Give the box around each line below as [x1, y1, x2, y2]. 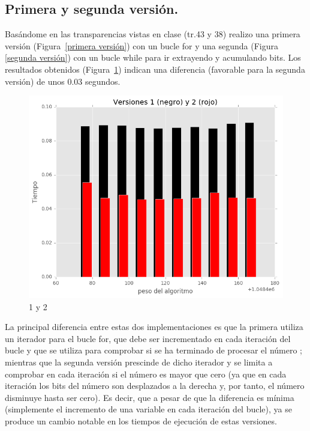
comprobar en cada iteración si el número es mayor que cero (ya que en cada [5, 367, 287, 380]
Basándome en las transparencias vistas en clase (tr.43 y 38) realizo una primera [5, 28, 300, 40]
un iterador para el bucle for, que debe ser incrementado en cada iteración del [5, 332, 291, 344]
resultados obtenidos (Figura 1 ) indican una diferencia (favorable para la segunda [5, 63, 305, 75]
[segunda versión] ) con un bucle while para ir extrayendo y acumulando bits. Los [5, 51, 301, 64]
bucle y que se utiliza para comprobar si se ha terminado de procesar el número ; [5, 344, 302, 356]
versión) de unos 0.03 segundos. [5, 75, 121, 87]
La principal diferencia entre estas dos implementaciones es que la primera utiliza [5, 320, 303, 333]
